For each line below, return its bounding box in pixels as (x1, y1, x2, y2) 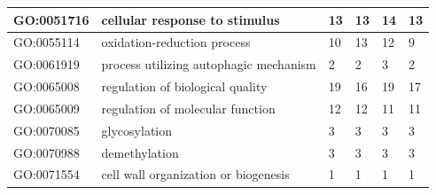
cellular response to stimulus (101, 10, 280, 28)
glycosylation (101, 121, 172, 139)
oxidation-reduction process (101, 33, 251, 51)
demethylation (101, 143, 179, 161)
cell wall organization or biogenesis (101, 165, 290, 183)
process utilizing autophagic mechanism (101, 55, 316, 74)
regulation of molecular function (101, 98, 276, 117)
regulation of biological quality (101, 77, 268, 96)
